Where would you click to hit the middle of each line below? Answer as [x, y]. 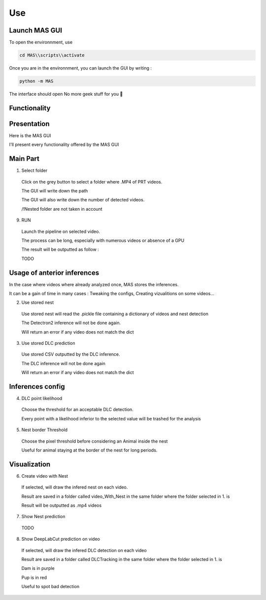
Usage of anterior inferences [54, 273]
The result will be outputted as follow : [60, 250]
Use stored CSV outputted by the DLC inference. [71, 354]
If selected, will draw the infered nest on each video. [75, 487]
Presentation [29, 124]
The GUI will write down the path [55, 191]
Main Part [24, 159]
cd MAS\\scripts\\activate [52, 55]
